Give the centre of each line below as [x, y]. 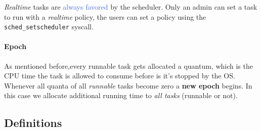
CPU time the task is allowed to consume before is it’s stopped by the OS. [120, 76]
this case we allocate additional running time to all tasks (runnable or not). [121, 95]
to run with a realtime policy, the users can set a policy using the [105, 16]
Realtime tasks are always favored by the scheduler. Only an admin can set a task [131, 7]
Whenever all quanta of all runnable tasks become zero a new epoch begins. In [128, 85]
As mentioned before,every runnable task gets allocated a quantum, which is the [128, 65]
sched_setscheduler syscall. [49, 27]
